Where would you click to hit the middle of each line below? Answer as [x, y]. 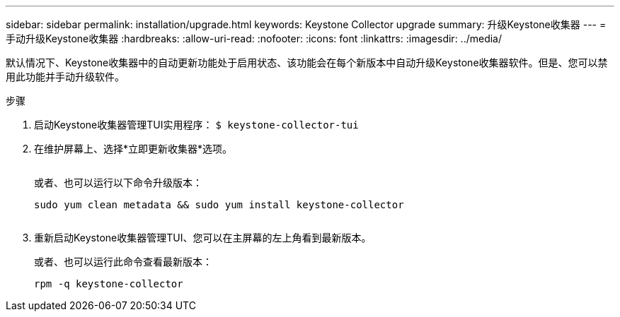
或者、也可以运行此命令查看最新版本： [123, 262]
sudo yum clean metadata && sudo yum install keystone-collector [219, 205]
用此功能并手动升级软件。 [65, 77]
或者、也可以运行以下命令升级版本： [118, 183]
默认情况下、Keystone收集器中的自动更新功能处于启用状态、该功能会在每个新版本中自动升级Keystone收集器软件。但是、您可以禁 [307, 62]
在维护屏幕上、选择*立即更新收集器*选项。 [133, 149]
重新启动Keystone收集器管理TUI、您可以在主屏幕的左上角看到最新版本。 [203, 238]
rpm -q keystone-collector [109, 284]
